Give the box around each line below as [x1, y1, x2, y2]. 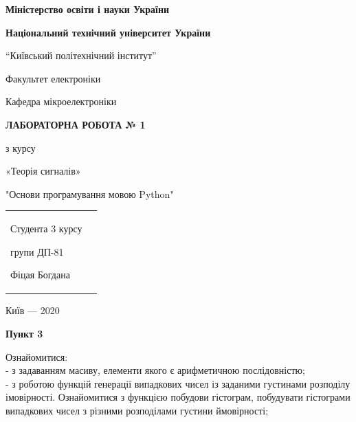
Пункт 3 [5, 326, 43, 340]
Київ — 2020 [5, 303, 60, 318]
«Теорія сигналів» [5, 164, 81, 178]
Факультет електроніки [5, 71, 101, 85]
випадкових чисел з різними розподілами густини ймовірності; [5, 403, 269, 417]
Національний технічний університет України [5, 25, 211, 39]
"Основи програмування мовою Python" [5, 186, 174, 201]
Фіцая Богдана [10, 267, 70, 282]
